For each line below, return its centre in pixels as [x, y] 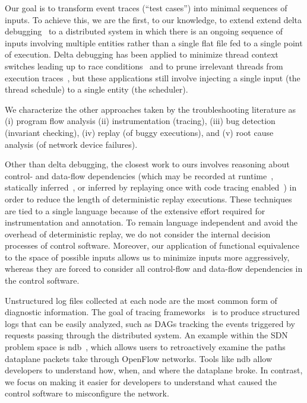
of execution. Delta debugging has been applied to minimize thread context [142, 54]
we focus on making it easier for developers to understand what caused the [141, 381]
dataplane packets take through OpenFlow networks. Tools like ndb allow [139, 358]
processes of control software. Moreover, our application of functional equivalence [152, 245]
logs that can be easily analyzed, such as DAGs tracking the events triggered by [150, 323]
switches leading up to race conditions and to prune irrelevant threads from [144, 66]
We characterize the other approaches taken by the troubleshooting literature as [151, 109]
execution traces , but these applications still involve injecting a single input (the [153, 77]
